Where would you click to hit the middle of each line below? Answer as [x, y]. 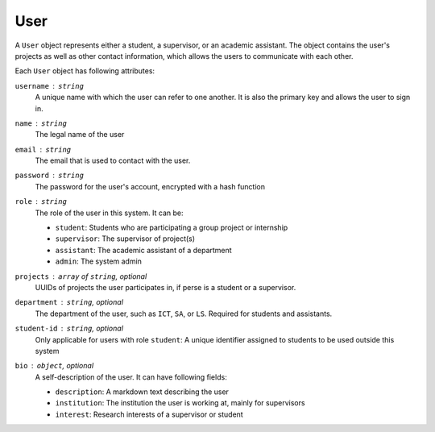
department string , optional [69, 302]
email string [43, 150]
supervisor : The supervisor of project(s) [125, 239]
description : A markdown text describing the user [142, 392]
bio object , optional [54, 366]
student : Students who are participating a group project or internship [172, 228]
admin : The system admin [99, 261]
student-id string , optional [69, 328]
